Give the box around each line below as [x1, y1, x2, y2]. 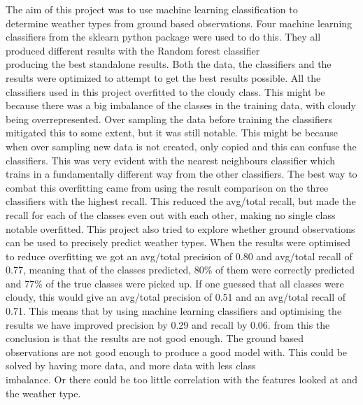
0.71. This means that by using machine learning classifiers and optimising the [6, 304, 342, 318]
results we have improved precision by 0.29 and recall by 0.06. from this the [6, 317, 330, 332]
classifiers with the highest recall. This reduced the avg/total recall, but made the [6, 194, 356, 208]
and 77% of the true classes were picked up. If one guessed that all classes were [6, 276, 344, 290]
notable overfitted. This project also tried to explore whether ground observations [6, 221, 355, 236]
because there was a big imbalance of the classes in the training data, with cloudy [6, 98, 356, 113]
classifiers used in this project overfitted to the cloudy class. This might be [6, 84, 325, 99]
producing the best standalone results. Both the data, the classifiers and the [6, 57, 332, 71]
